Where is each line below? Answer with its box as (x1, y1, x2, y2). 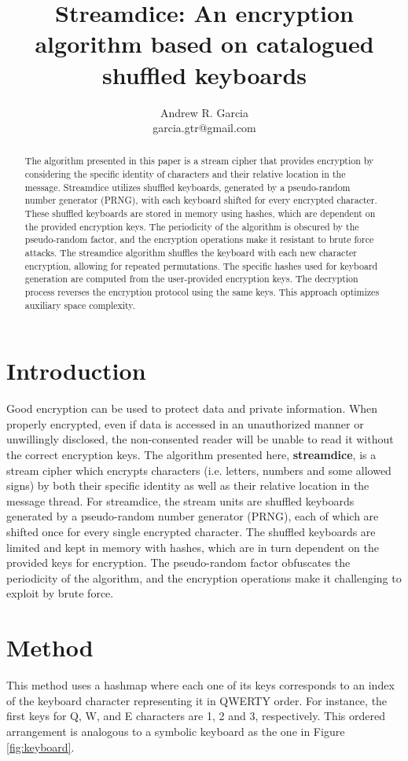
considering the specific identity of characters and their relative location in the (24, 167, 346, 181)
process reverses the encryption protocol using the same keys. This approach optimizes (24, 285, 380, 299)
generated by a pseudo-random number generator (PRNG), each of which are (6, 508, 379, 524)
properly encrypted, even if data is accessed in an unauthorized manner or (6, 415, 364, 432)
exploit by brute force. (6, 585, 114, 601)
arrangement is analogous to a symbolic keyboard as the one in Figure (6, 722, 345, 739)
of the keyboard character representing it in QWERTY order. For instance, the (6, 692, 388, 708)
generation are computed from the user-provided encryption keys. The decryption (24, 272, 358, 285)
